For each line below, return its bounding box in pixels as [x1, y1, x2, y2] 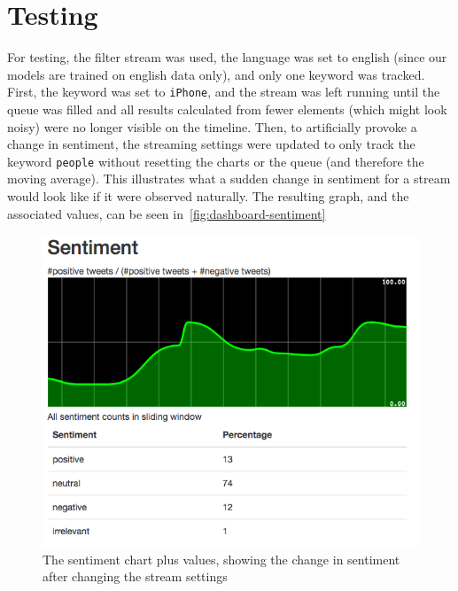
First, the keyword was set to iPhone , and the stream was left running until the [7, 82, 440, 101]
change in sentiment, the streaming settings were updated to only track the [7, 135, 415, 153]
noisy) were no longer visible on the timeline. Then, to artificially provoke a [7, 117, 417, 136]
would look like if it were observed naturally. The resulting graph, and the [7, 187, 409, 205]
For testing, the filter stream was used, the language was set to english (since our [7, 48, 447, 66]
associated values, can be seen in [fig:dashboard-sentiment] [7, 204, 326, 222]
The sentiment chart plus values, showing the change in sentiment [43, 549, 400, 568]
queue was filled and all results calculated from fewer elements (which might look [7, 99, 447, 118]
